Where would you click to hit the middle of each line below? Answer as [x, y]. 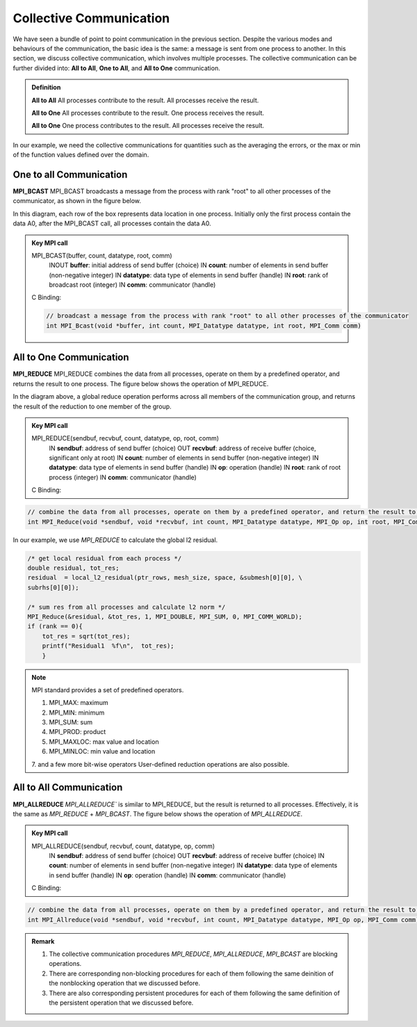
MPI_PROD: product [77, 732]
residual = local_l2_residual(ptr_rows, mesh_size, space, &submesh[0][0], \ [165, 578]
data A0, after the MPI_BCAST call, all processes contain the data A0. [112, 223]
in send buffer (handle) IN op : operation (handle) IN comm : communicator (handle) [167, 875]
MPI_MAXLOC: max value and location [104, 742]
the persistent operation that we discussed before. [121, 1003]
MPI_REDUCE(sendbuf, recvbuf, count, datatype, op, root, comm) [125, 438]
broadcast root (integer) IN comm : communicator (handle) [132, 285]
